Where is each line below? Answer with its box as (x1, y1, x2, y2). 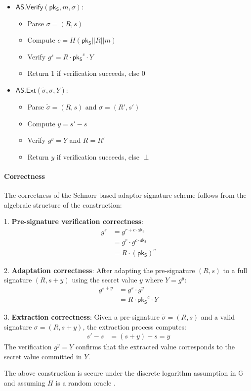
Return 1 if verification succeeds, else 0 (27, 68, 145, 78)
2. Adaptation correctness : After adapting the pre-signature (4, 265, 195, 275)
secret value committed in (4, 351, 82, 361)
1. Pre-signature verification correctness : (4, 216, 143, 226)
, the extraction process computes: (83, 321, 186, 332)
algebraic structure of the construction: (4, 199, 122, 210)
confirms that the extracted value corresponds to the (75, 341, 235, 352)
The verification (4, 341, 52, 352)
